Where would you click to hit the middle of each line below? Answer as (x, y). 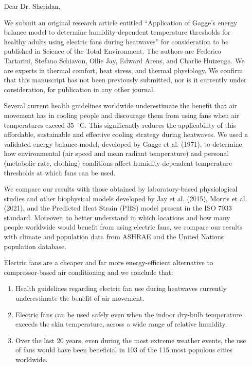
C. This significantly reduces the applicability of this (158, 125)
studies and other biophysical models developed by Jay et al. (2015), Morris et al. (126, 198)
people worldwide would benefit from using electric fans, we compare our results (123, 227)
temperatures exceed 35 (39, 125)
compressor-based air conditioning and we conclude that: (89, 272)
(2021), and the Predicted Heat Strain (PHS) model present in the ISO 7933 (118, 208)
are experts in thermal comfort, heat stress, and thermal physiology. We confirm (124, 70)
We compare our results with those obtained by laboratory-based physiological (121, 189)
